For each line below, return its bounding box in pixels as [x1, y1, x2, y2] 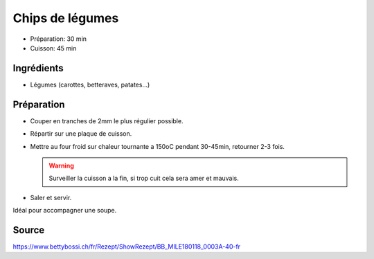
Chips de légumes [12, 10, 119, 26]
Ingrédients [12, 62, 64, 74]
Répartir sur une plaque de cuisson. [30, 129, 132, 138]
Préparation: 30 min [30, 35, 87, 43]
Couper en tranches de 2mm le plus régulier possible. [30, 116, 184, 125]
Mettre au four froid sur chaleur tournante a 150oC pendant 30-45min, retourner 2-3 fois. [30, 142, 285, 150]
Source [12, 224, 45, 235]
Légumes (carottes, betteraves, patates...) [30, 80, 150, 89]
